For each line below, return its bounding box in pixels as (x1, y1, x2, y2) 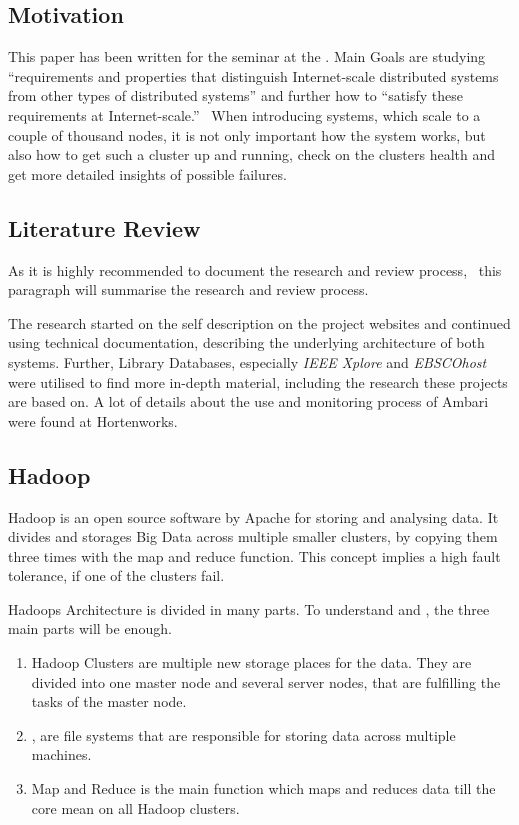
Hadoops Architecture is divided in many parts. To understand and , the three (8, 598, 490, 619)
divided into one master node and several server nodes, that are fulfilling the (31, 671, 501, 692)
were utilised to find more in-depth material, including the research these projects (8, 371, 508, 392)
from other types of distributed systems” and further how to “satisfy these (8, 85, 464, 106)
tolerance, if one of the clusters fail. (8, 565, 225, 586)
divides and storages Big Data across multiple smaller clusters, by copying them (8, 526, 498, 547)
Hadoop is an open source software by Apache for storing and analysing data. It (8, 506, 499, 527)
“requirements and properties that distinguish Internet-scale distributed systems (8, 65, 499, 86)
